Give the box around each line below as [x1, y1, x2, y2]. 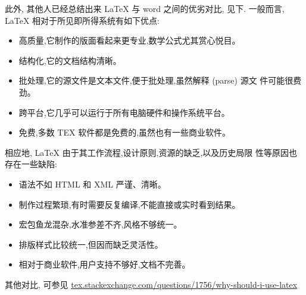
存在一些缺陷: [5, 158, 57, 170]
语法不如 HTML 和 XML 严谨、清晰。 [18, 177, 166, 190]
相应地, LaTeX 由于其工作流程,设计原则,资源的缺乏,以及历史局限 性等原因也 [5, 146, 297, 158]
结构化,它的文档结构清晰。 [18, 54, 121, 66]
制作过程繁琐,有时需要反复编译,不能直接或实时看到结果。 [18, 198, 241, 210]
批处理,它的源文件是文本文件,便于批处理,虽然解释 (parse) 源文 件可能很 [18, 74, 293, 87]
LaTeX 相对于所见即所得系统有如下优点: [5, 14, 160, 26]
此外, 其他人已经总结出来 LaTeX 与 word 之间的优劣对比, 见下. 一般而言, [5, 2, 285, 14]
